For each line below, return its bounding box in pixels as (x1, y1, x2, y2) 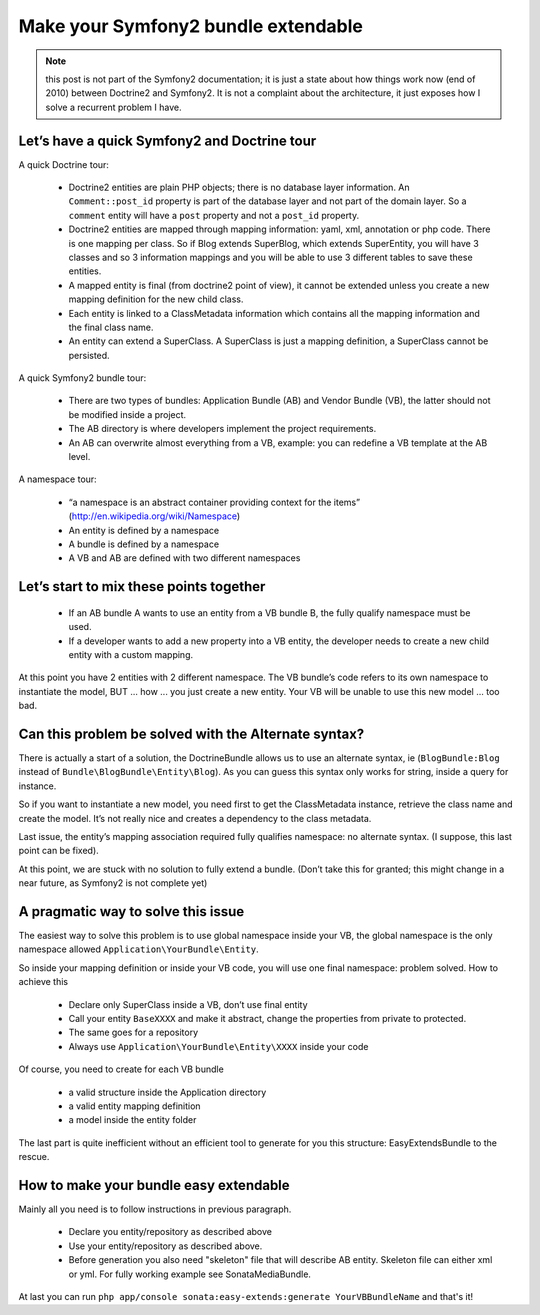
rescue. (18, 1151, 50, 1163)
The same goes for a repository (68, 1026, 199, 1039)
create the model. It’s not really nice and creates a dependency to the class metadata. (18, 812, 372, 824)
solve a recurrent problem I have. (45, 101, 182, 113)
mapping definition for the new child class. (68, 293, 244, 305)
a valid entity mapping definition (68, 1100, 201, 1112)
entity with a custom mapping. (68, 648, 194, 660)
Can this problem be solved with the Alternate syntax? (18, 725, 365, 742)
